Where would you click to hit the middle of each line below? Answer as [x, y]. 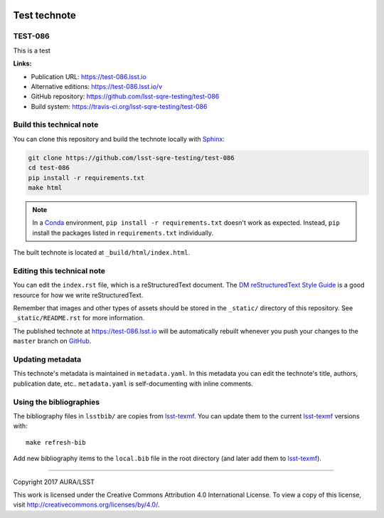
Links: [22, 63]
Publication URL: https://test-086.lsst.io [89, 76]
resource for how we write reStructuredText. [78, 295]
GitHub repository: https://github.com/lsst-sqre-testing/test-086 [125, 97]
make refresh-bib [56, 442]
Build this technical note [56, 125]
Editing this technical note [59, 270]
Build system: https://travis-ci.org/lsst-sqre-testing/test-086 [119, 106]
